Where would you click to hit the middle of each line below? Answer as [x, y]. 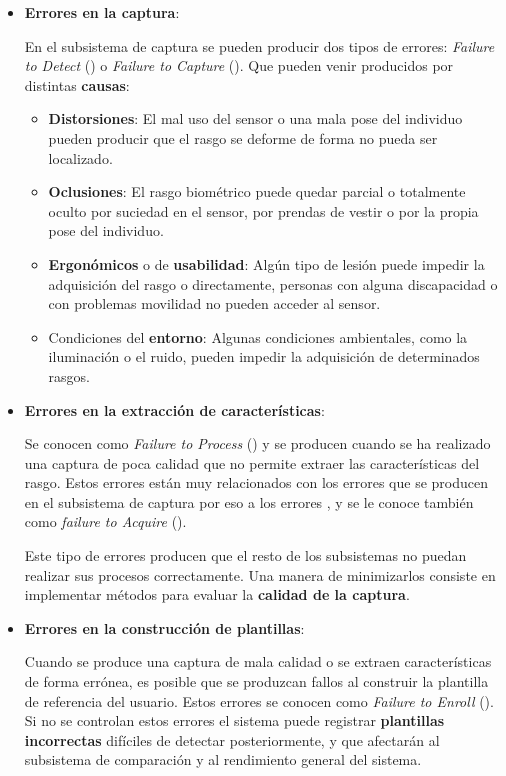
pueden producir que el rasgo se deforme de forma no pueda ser [243, 137]
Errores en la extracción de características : [174, 409]
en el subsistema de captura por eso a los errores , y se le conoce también [249, 501]
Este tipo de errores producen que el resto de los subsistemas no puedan [245, 555]
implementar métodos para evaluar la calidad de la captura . [217, 594]
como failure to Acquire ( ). [105, 521]
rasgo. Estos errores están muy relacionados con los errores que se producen [256, 482]
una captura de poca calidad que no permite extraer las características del [252, 462]
